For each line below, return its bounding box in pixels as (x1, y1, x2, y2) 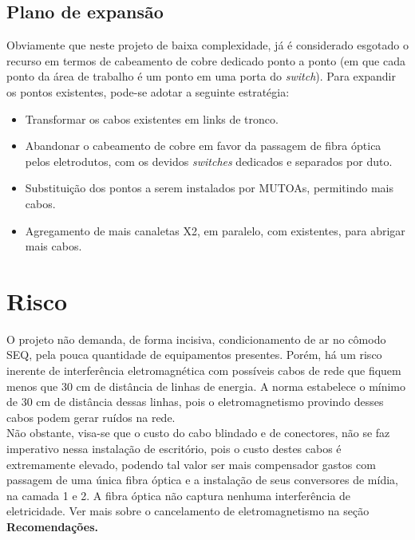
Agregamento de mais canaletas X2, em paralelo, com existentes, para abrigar (25, 222, 405, 238)
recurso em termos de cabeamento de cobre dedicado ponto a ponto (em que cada (6, 52, 405, 69)
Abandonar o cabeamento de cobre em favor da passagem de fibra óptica (25, 137, 381, 154)
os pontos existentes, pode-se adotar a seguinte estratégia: (6, 83, 290, 100)
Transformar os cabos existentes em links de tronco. (25, 110, 279, 127)
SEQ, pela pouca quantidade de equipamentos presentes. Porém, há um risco (6, 346, 382, 363)
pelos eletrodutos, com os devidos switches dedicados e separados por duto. (25, 152, 393, 169)
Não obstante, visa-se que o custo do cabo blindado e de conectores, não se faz (6, 424, 390, 441)
